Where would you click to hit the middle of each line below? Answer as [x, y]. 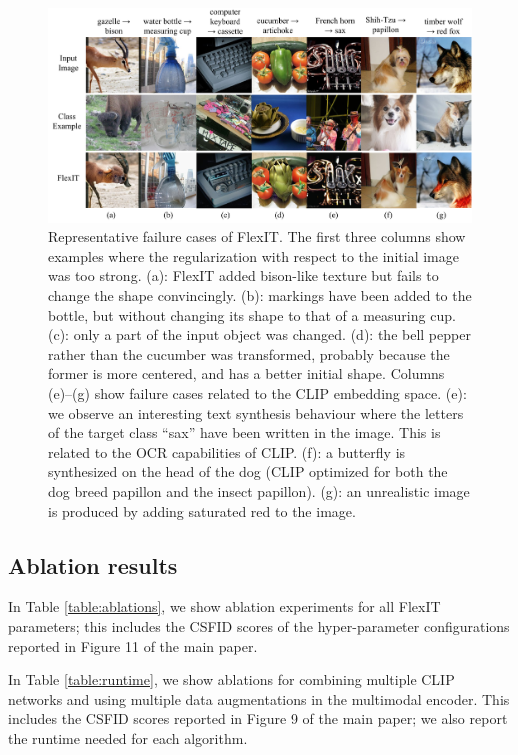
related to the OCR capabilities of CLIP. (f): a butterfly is [227, 451]
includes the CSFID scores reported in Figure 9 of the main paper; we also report [258, 718]
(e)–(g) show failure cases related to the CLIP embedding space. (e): [257, 393]
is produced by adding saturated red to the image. [202, 510]
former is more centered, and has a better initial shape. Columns [246, 373]
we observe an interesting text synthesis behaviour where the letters [256, 412]
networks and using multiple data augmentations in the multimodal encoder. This [259, 698]
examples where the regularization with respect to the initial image [253, 255]
